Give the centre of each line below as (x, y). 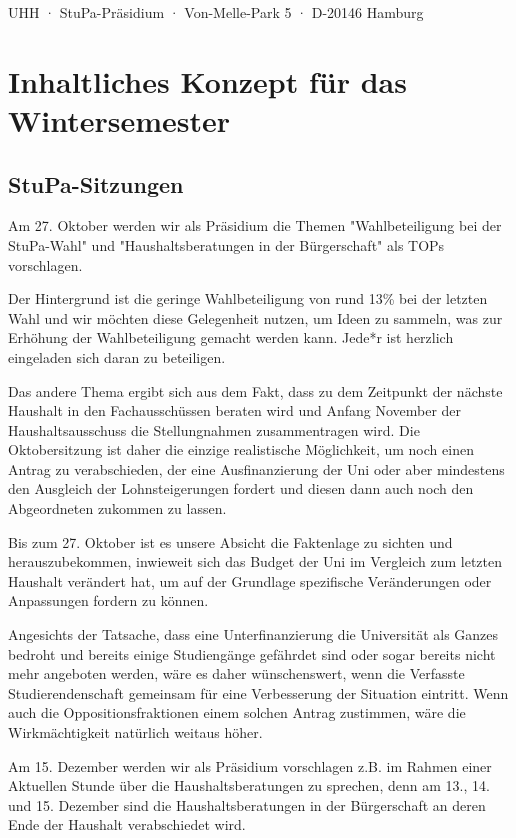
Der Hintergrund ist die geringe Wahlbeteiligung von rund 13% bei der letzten (248, 298)
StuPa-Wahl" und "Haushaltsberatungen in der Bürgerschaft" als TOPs (226, 244)
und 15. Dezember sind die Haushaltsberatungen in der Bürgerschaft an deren (247, 804)
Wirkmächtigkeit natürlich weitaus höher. (135, 732)
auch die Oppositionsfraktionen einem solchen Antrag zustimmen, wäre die (237, 712)
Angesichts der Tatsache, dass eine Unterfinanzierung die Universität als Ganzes (253, 634)
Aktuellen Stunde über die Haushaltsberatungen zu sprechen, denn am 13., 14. (249, 785)
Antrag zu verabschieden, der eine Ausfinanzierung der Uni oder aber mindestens (256, 468)
